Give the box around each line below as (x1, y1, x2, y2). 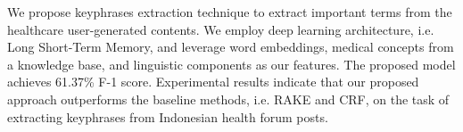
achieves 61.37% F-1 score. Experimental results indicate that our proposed (7, 72, 419, 91)
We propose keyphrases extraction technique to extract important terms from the (7, 3, 452, 21)
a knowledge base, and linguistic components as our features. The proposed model (7, 54, 456, 73)
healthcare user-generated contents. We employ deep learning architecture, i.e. (7, 20, 434, 38)
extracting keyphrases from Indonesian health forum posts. (7, 107, 328, 126)
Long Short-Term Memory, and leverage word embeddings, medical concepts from (7, 37, 454, 56)
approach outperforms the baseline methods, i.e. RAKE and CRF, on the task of (7, 89, 450, 108)
